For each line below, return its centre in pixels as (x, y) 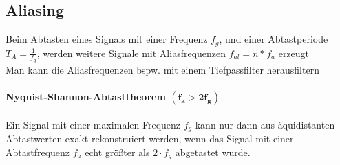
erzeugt (294, 53)
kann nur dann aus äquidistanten (265, 124)
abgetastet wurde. (213, 152)
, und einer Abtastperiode (274, 39)
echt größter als (117, 152)
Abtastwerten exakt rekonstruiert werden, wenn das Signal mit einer (150, 139)
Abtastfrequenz (38, 152)
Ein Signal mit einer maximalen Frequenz (93, 124)
